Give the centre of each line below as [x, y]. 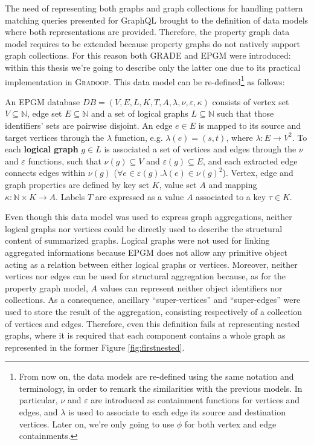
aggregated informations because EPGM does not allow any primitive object [146, 252]
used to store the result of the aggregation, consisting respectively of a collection [154, 311]
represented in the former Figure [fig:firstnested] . [95, 347]
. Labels [70, 196]
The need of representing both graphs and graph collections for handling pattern [154, 8]
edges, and [38, 412]
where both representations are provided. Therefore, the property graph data [147, 32]
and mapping [233, 184]
